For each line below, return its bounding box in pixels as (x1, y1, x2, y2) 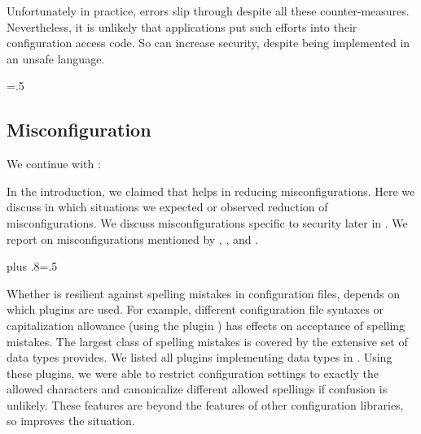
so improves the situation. (7, 412, 135, 429)
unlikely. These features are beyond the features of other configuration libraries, (7, 396, 404, 413)
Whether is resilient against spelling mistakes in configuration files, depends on (7, 284, 400, 302)
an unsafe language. (7, 50, 105, 67)
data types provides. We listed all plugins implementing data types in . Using (7, 349, 392, 366)
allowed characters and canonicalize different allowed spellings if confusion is (7, 380, 388, 397)
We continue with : (7, 155, 101, 172)
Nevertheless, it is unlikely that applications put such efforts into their (7, 18, 357, 35)
